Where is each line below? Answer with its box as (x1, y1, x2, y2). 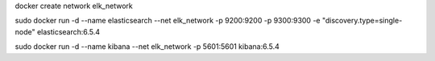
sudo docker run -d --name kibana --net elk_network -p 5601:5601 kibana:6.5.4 (14, 42, 280, 51)
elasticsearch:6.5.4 (36, 26, 101, 36)
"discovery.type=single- (321, 16, 403, 26)
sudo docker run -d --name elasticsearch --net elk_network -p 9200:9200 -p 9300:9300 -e (14, 16, 321, 26)
